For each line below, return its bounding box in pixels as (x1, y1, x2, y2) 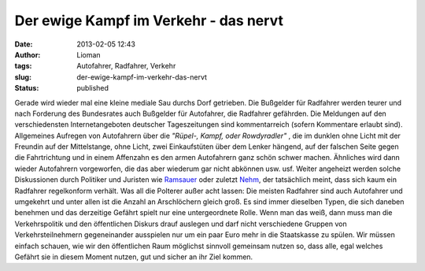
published (76, 84, 109, 93)
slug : (14, 72, 31, 82)
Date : (14, 39, 33, 49)
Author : (14, 50, 41, 59)
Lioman (76, 50, 102, 59)
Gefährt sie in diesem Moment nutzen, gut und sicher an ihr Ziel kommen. (14, 252, 253, 262)
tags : (14, 61, 32, 71)
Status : (14, 84, 39, 93)
